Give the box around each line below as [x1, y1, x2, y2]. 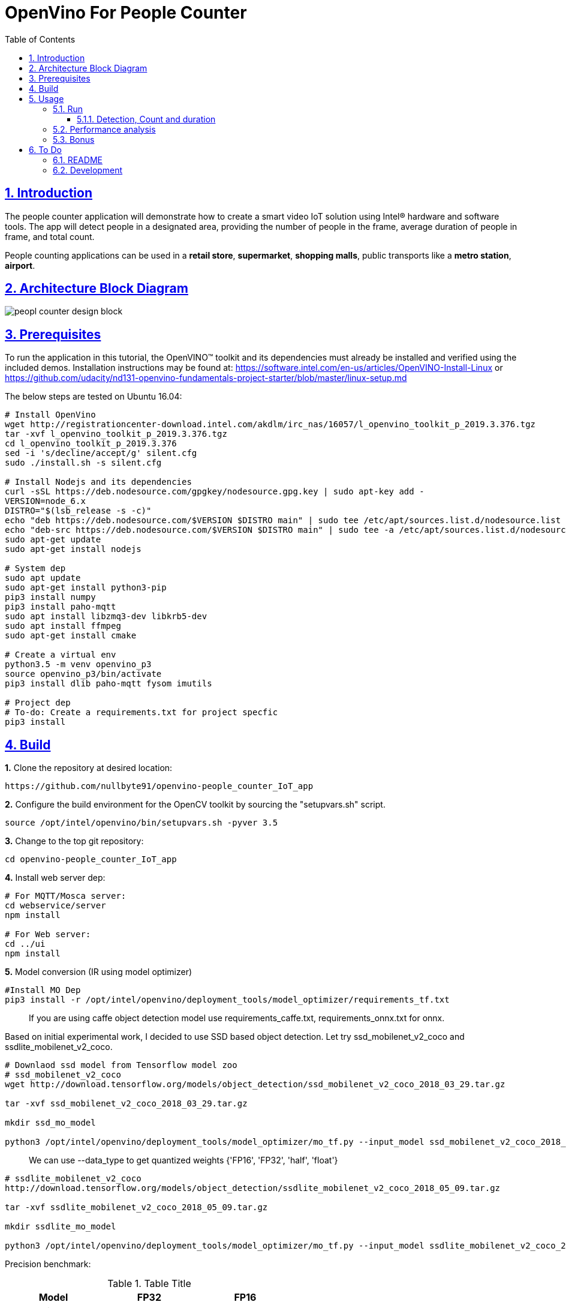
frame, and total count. [5, 231, 95, 242]
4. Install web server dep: [5, 872, 106, 883]
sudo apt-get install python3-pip [5, 583, 167, 593]
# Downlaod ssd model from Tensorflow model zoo [5, 1060, 237, 1070]
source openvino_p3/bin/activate [5, 669, 162, 679]
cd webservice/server [5, 901, 106, 911]
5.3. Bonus [53, 134, 95, 145]
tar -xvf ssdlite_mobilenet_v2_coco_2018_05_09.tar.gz [5, 1202, 268, 1213]
